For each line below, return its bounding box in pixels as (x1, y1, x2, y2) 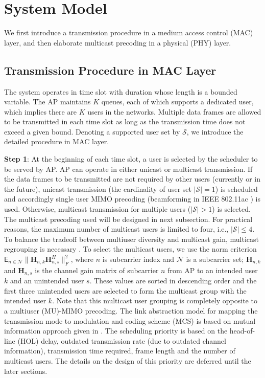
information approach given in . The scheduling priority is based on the (4, 325, 228, 336)
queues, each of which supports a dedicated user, (101, 96, 254, 107)
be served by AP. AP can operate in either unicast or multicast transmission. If (4, 163, 253, 174)
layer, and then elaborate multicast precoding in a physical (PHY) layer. (4, 37, 231, 48)
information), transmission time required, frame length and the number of (4, 345, 235, 356)
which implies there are (4, 106, 77, 117)
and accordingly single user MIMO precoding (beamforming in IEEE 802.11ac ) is (4, 193, 260, 204)
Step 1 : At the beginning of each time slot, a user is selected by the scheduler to (4, 153, 258, 164)
